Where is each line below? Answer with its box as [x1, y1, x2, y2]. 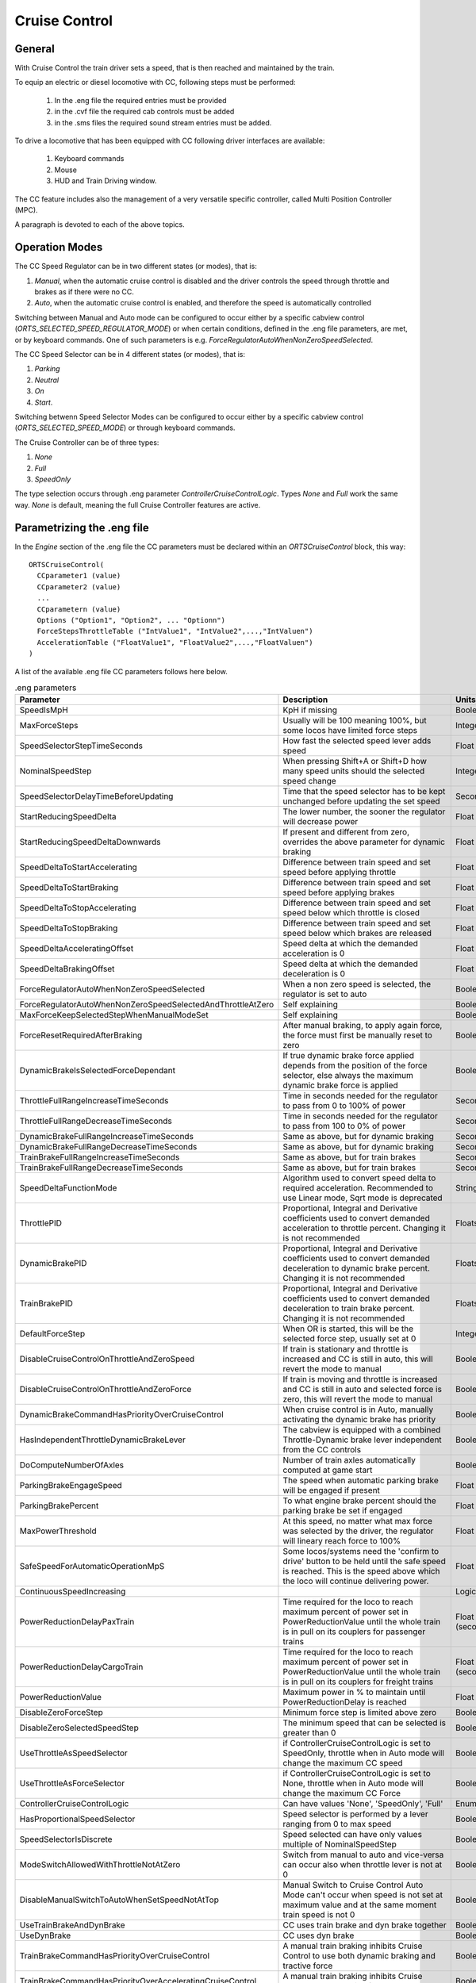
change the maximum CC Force [282, 1788, 401, 1799]
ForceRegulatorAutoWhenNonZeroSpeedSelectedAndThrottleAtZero [19, 999, 274, 1011]
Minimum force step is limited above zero [282, 1707, 437, 1718]
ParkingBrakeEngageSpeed [19, 1480, 122, 1491]
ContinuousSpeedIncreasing [19, 1586, 126, 1598]
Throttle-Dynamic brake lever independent [282, 1434, 442, 1445]
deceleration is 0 [282, 968, 345, 980]
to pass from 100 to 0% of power [282, 1121, 406, 1132]
